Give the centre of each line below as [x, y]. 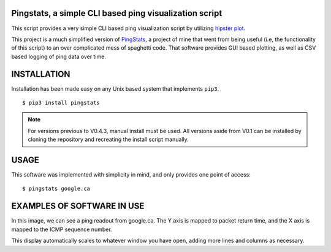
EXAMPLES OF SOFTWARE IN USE [78, 206]
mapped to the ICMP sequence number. [62, 229]
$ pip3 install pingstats [61, 102]
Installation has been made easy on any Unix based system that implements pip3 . [115, 88]
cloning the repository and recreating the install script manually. [108, 139]
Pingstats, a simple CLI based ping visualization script [117, 13]
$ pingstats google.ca [56, 189]
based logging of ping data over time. [59, 56]
